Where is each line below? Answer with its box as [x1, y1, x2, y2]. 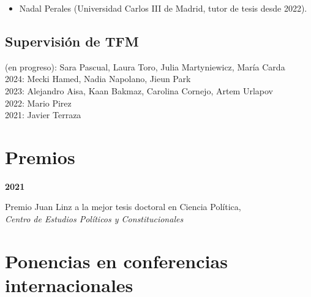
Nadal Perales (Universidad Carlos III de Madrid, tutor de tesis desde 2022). [19, 2, 307, 14]
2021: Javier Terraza [5, 108, 81, 121]
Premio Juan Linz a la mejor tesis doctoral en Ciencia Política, [5, 200, 241, 213]
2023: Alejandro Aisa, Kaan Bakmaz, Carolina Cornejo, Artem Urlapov [5, 84, 273, 97]
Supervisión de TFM [5, 31, 139, 50]
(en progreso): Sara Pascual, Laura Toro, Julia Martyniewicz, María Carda [5, 60, 285, 73]
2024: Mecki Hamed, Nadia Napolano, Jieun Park [5, 72, 191, 85]
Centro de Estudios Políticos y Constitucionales [5, 212, 184, 225]
